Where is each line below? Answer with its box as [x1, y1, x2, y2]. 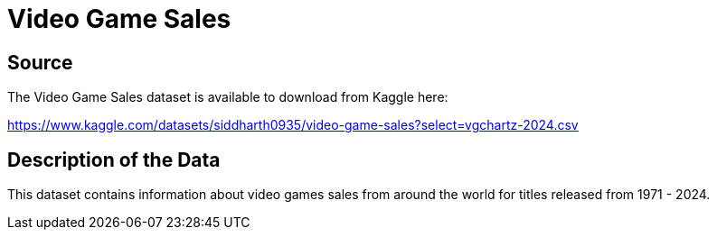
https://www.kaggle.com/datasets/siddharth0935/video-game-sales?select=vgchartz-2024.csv [7, 117, 579, 133]
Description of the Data [7, 148, 221, 171]
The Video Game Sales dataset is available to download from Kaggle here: [7, 89, 448, 105]
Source [7, 50, 73, 74]
